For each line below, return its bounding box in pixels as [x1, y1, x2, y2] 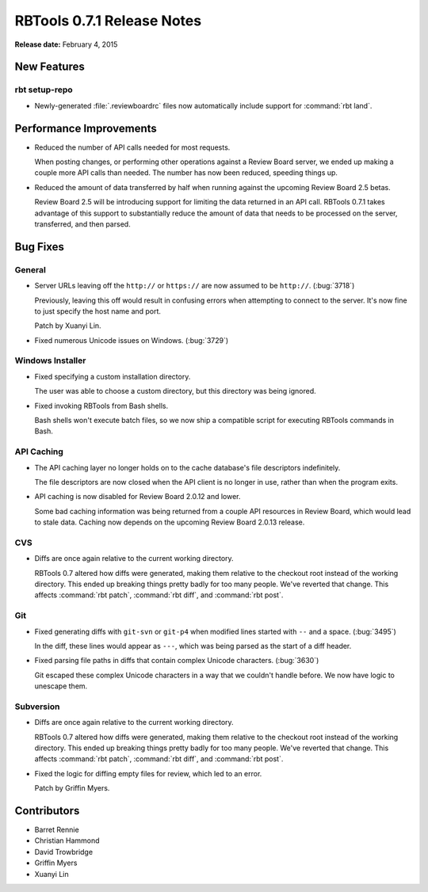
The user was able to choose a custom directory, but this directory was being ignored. [34, 387, 316, 396]
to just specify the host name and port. [34, 306, 162, 316]
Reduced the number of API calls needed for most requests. [34, 143, 231, 152]
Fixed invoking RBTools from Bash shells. [34, 401, 169, 410]
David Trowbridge [34, 847, 94, 856]
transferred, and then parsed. [34, 219, 131, 229]
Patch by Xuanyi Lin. [34, 321, 102, 330]
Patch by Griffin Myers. [34, 783, 110, 793]
